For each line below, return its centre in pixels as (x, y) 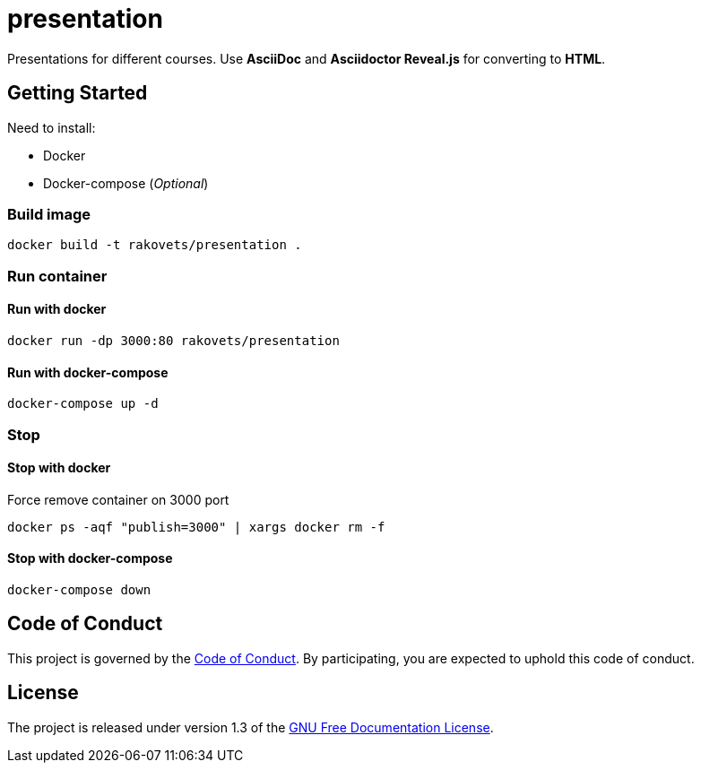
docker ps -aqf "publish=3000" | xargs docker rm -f (196, 527)
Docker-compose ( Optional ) (126, 183)
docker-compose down (79, 589)
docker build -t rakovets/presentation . (155, 245)
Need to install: (52, 127)
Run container (57, 276)
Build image (49, 214)
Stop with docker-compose (90, 558)
